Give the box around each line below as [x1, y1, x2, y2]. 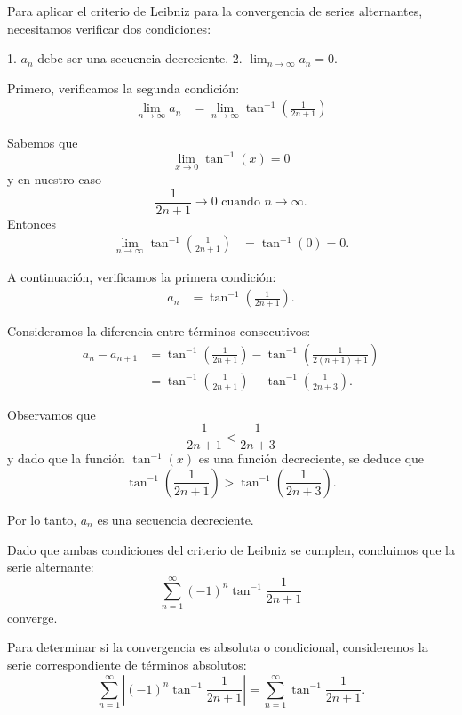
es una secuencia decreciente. [97, 510, 254, 528]
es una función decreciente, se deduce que [198, 449, 425, 468]
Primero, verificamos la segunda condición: [7, 78, 240, 97]
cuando [221, 196, 260, 208]
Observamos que [7, 405, 96, 423]
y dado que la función [7, 449, 125, 468]
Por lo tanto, [7, 510, 77, 528]
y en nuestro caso [7, 169, 101, 188]
